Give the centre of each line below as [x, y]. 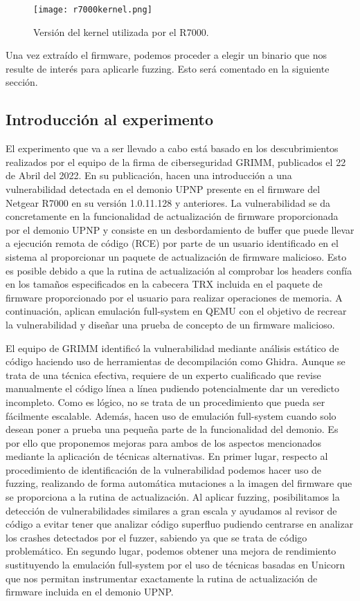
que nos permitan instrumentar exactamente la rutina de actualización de [162, 578]
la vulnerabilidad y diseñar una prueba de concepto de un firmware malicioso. [170, 324]
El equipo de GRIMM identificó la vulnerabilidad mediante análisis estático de [172, 348]
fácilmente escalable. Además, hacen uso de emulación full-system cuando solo [171, 415]
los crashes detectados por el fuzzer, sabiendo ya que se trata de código [156, 537]
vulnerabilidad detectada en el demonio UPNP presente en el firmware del [163, 189]
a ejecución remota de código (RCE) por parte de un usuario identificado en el [172, 243]
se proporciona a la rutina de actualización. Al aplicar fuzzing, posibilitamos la [173, 497]
